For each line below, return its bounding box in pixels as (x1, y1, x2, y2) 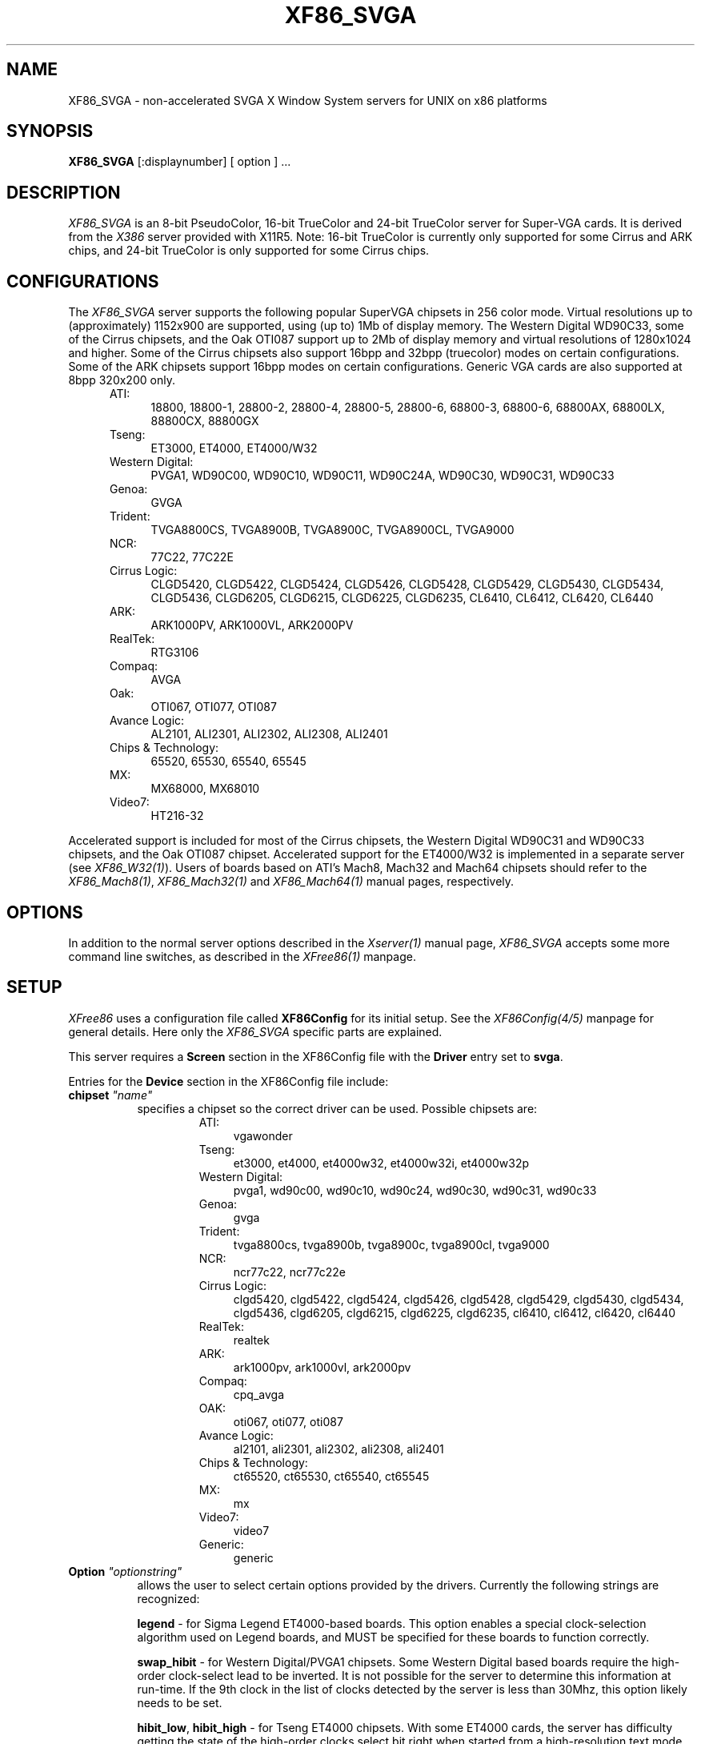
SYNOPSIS (6, 121, 94, 142)
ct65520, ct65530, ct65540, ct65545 (233, 1469, 430, 1483)
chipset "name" (68, 1087, 153, 1102)
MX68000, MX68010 (150, 782, 260, 796)
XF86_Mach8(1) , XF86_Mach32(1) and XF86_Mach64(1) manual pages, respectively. (68, 874, 515, 889)
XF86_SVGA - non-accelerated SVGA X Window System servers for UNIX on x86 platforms (68, 93, 547, 107)
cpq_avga (233, 1387, 285, 1401)
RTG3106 (150, 645, 199, 660)
